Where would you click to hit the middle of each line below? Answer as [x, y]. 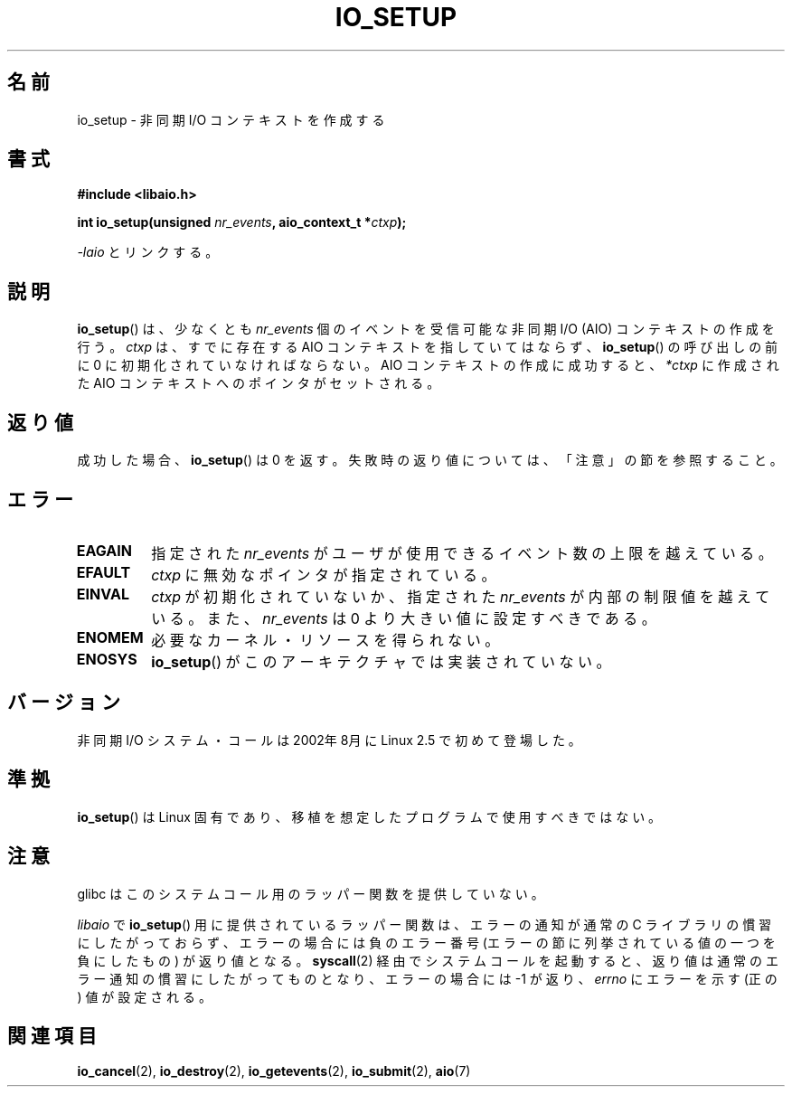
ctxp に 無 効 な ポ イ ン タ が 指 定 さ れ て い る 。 [324, 575]
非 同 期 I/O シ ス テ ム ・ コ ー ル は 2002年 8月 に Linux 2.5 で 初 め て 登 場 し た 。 [329, 740]
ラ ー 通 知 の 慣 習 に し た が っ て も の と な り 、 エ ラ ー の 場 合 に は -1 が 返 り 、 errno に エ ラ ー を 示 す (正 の [427, 978]
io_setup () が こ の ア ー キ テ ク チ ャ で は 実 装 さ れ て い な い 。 [381, 661]
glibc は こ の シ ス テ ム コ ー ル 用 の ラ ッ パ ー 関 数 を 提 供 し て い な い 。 [311, 893]
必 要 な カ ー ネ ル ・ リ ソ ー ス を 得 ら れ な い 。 [325, 640]
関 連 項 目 [52, 1035]
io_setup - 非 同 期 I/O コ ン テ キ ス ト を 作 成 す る [231, 119]
